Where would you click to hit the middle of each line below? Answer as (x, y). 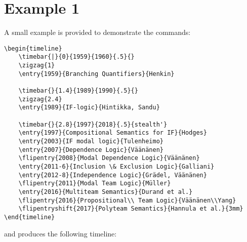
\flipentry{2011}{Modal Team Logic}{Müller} (95, 184)
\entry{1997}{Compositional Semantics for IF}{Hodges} (113, 133)
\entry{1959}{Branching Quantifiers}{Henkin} (96, 74)
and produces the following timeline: (60, 233)
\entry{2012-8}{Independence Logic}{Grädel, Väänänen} (113, 175)
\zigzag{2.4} (40, 99)
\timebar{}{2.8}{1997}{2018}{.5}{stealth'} (93, 124)
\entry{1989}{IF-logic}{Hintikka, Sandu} (89, 108)
